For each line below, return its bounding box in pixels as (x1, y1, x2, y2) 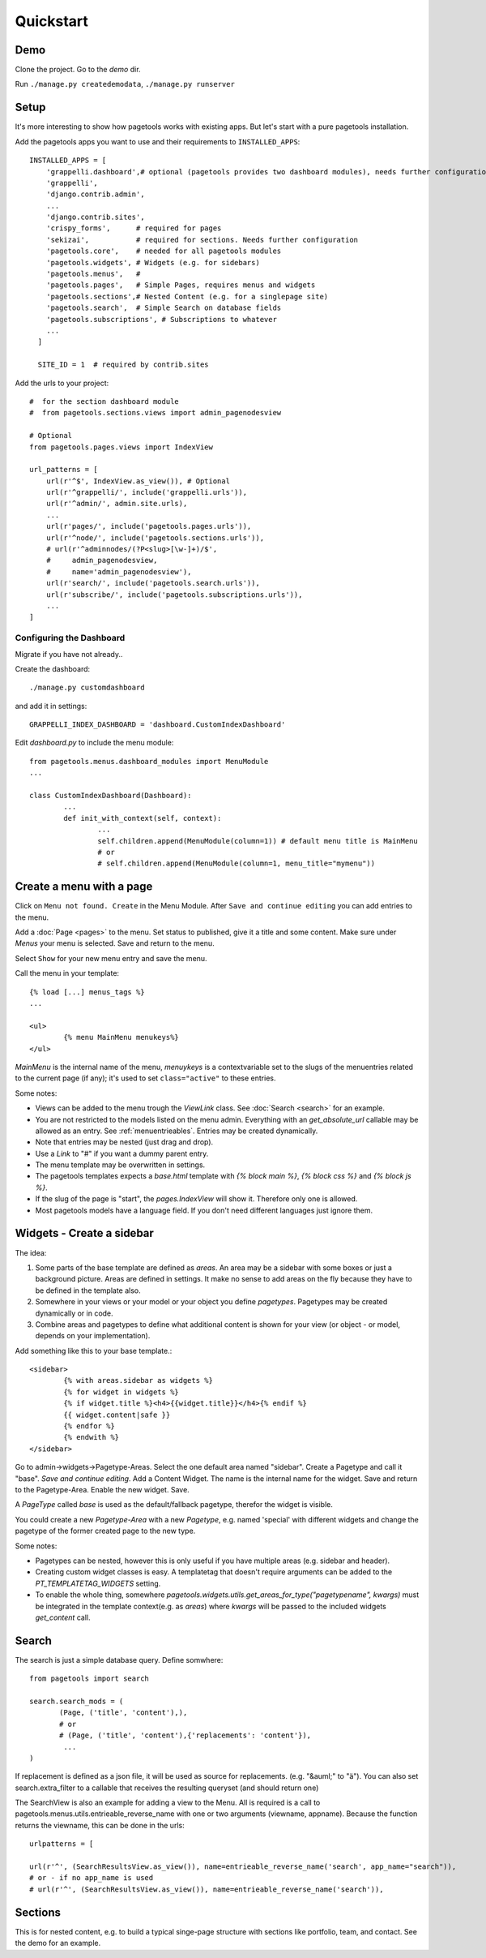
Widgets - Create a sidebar (15, 1226, 154, 1240)
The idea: (15, 1247, 47, 1257)
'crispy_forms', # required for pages (45, 224, 222, 233)
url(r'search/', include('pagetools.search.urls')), (45, 578, 261, 588)
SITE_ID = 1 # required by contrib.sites (37, 360, 210, 369)
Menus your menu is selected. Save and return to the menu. (15, 938, 215, 948)
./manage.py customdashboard (29, 683, 145, 693)
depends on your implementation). (35, 1331, 151, 1341)
